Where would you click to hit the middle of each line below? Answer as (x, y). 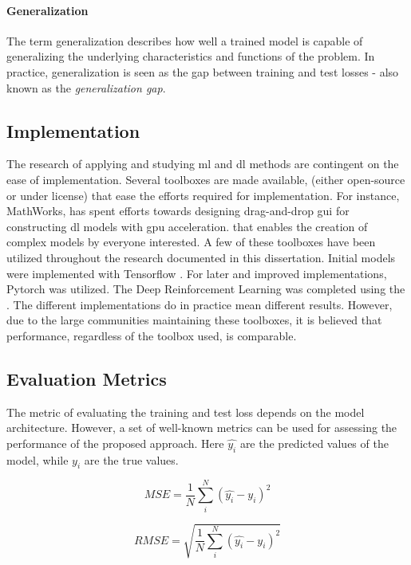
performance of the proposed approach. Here (115, 443)
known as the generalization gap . (86, 87)
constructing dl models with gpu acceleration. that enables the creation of (187, 226)
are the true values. (131, 459)
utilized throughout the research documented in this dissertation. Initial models (201, 257)
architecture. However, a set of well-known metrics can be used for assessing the (202, 428)
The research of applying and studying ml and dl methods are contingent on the (203, 164)
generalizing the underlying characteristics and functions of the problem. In (191, 56)
